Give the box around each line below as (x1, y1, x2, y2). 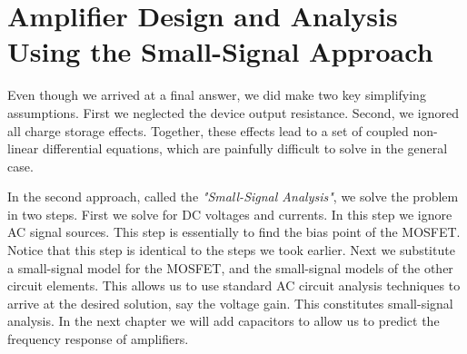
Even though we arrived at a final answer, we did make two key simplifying (7, 85, 426, 104)
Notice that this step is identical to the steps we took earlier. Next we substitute (7, 241, 455, 260)
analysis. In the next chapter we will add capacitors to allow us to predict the (7, 311, 440, 330)
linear (7, 139, 39, 158)
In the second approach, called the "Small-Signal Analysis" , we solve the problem (7, 187, 459, 206)
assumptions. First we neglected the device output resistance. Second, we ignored (7, 103, 459, 122)
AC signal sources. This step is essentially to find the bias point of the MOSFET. (7, 222, 461, 241)
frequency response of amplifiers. (7, 329, 189, 349)
